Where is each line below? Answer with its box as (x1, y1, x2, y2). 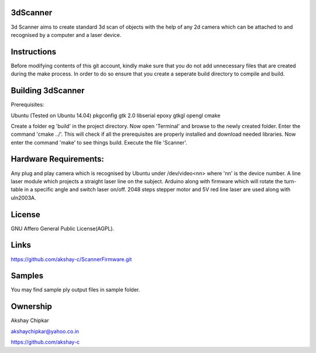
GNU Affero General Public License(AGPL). (11, 225, 114, 232)
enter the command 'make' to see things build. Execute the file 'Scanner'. (11, 139, 187, 146)
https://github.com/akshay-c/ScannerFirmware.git (11, 255, 132, 263)
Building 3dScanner (11, 85, 85, 96)
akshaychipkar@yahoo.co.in (11, 328, 79, 335)
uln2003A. (11, 194, 36, 201)
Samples (11, 271, 44, 281)
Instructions (11, 47, 57, 57)
